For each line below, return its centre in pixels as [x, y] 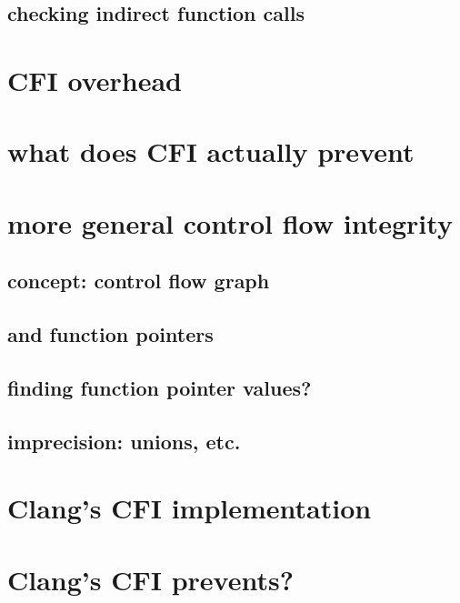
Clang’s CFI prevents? [150, 579]
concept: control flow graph [139, 281]
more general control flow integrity [230, 222]
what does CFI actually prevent [211, 151]
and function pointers [110, 334]
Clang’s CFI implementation [190, 508]
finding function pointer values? [160, 387]
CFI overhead [95, 80]
